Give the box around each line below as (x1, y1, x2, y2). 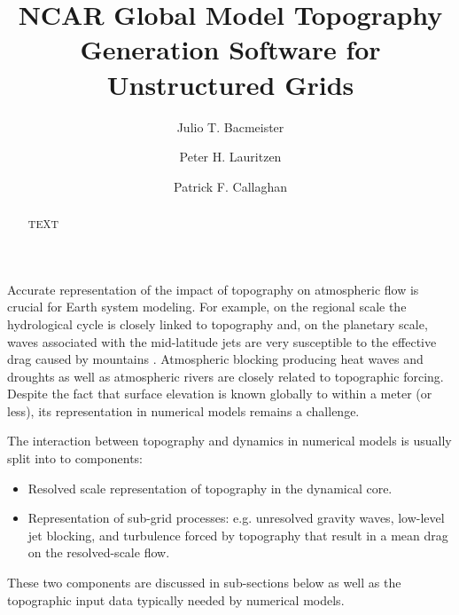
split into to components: (7, 449, 143, 468)
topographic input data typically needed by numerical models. (7, 590, 345, 609)
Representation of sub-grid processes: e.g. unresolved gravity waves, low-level (27, 509, 445, 527)
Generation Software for (80, 31, 381, 67)
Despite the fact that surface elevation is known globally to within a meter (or (7, 384, 432, 403)
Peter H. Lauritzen (179, 147, 282, 166)
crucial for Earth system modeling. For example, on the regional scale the (7, 297, 407, 316)
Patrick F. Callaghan (173, 177, 287, 195)
